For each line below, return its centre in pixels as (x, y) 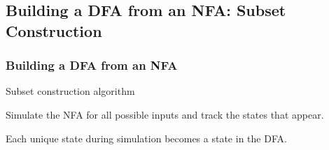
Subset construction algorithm (70, 91)
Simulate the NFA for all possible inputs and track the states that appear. (165, 114)
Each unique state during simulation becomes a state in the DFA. (146, 138)
